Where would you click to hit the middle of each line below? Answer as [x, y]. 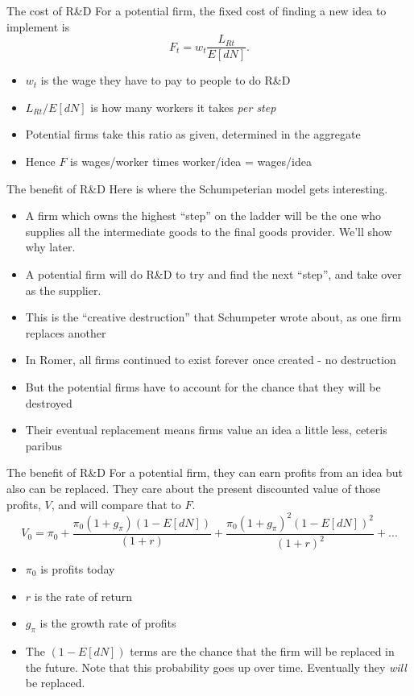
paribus [44, 445]
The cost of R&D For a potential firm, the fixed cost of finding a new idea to [197, 10]
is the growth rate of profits [108, 623]
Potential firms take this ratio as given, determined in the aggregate [193, 134]
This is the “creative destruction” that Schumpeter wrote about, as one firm [213, 317]
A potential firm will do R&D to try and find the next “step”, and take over [213, 274]
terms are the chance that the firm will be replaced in [262, 650]
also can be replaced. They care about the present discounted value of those [194, 488]
